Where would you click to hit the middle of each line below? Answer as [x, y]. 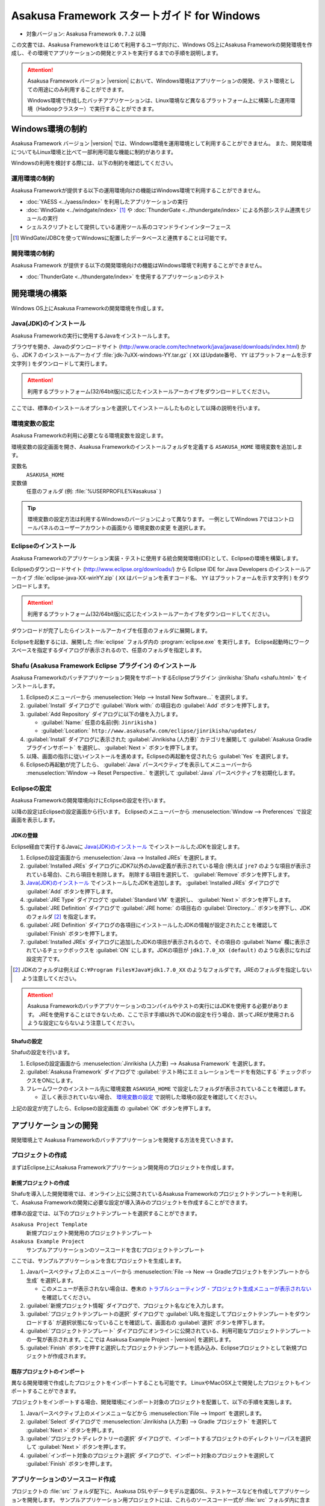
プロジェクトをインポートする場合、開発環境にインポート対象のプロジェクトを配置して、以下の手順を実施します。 [153, 1402]
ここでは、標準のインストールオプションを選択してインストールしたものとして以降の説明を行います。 [137, 408]
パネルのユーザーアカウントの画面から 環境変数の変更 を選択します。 [123, 528]
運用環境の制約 [33, 178]
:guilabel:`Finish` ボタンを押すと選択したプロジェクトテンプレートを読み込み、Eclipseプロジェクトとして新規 [162, 1348]
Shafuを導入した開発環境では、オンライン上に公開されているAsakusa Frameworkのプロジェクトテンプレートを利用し [157, 1194]
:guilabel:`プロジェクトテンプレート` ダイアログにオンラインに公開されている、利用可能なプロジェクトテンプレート [169, 1331]
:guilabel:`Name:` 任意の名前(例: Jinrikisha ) [99, 722]
